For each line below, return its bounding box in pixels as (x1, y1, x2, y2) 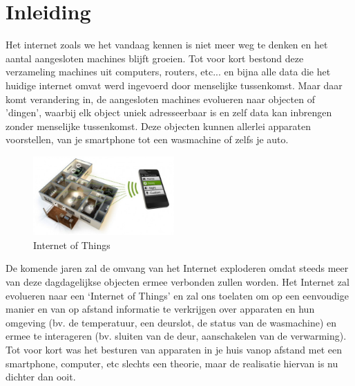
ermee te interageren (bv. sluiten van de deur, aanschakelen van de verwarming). (6, 329, 347, 343)
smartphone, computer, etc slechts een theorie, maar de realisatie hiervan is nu (6, 356, 338, 370)
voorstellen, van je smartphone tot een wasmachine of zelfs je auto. (6, 132, 289, 147)
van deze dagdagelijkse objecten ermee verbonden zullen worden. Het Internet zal (6, 275, 349, 289)
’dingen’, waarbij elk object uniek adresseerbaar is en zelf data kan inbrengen (6, 105, 332, 120)
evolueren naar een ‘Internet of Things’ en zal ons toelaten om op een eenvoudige (6, 288, 349, 302)
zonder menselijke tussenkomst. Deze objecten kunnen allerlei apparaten (6, 118, 311, 133)
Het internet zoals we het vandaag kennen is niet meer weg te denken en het (6, 37, 328, 52)
